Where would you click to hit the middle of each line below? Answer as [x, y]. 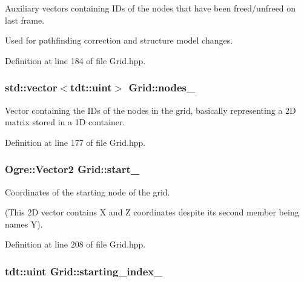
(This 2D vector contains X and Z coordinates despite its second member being [152, 212]
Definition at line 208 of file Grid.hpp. [75, 244]
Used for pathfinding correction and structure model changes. [119, 40]
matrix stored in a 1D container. [65, 122]
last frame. [25, 20]
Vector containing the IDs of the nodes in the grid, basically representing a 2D [150, 110]
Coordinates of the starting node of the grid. [88, 192]
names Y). [24, 224]
